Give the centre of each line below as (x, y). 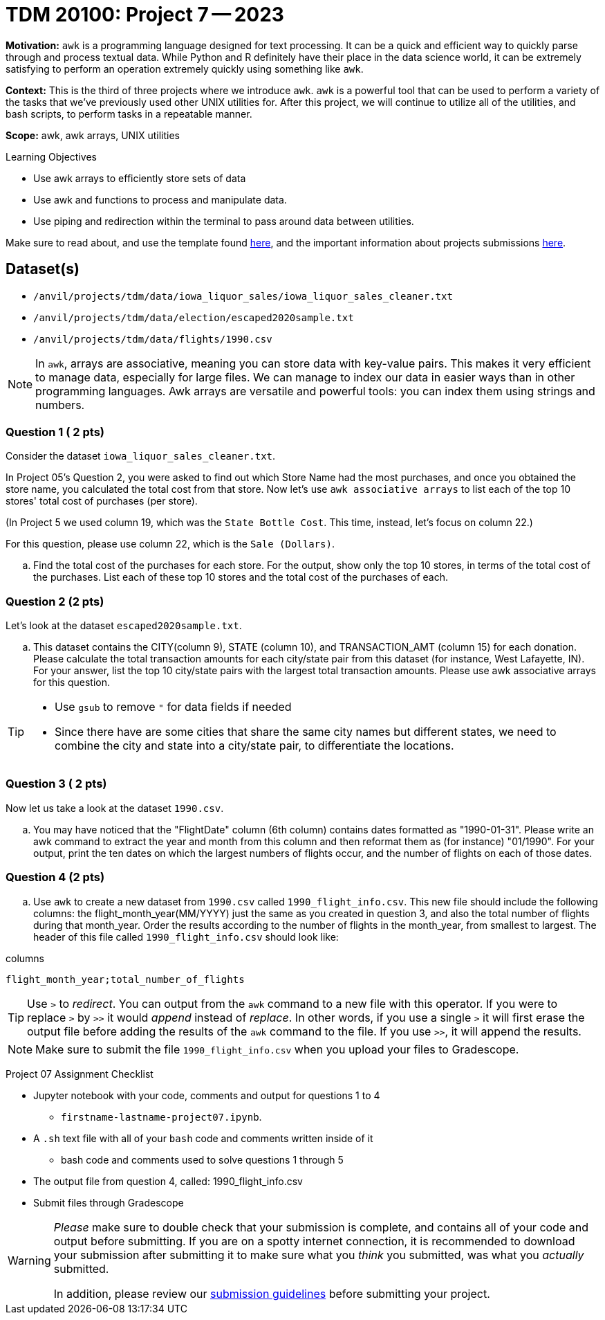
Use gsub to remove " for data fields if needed (173, 707)
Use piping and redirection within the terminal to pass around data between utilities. (224, 221)
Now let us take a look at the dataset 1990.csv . (115, 808)
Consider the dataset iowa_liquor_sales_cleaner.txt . (141, 456)
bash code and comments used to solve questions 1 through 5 (202, 1159)
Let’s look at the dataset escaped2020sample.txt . (124, 626)
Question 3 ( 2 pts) (56, 784)
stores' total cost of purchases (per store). (102, 501)
